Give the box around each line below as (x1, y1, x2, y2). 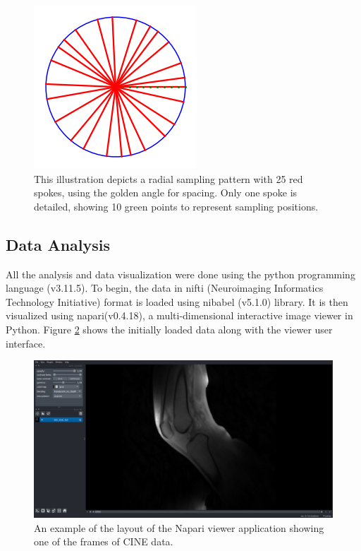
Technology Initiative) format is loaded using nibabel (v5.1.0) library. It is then (6, 294, 348, 309)
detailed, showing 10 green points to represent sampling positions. (34, 199, 319, 213)
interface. (6, 336, 46, 350)
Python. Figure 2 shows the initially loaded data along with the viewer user (6, 321, 333, 336)
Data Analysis (6, 233, 111, 255)
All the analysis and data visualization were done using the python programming (6, 266, 355, 281)
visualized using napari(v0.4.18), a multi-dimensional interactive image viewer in (6, 308, 353, 323)
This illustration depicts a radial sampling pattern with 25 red (34, 171, 303, 186)
